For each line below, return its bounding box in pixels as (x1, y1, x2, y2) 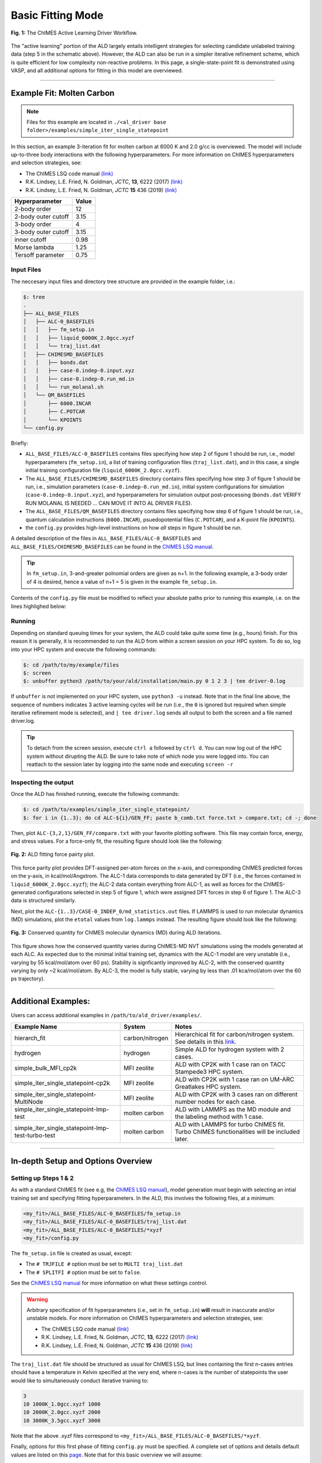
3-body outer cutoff (14, 228, 70, 236)
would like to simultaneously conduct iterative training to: (11, 1377, 149, 1384)
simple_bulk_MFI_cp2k (14, 1064, 77, 1072)
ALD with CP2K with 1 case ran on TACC (174, 1060, 286, 1068)
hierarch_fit (14, 1033, 46, 1042)
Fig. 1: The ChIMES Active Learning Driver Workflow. (11, 29, 138, 36)
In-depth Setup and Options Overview (11, 1156, 152, 1166)
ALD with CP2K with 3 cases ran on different (174, 1090, 298, 1098)
